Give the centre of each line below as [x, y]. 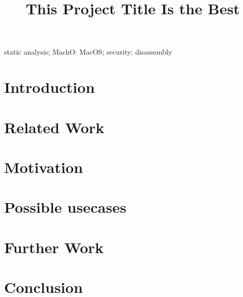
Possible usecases [65, 207]
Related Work [54, 127]
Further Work [54, 247]
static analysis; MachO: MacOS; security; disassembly [88, 52]
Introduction [50, 87]
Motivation [44, 167]
